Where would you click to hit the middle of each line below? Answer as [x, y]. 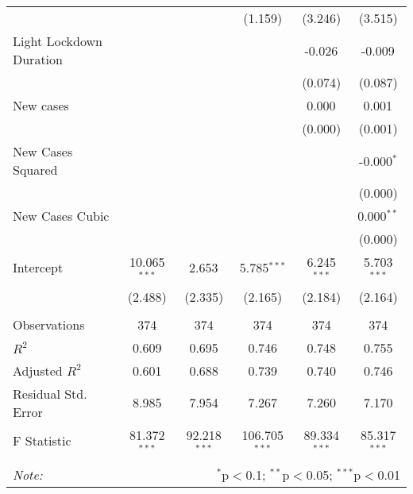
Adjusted [38, 370]
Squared [35, 170]
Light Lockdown [58, 41]
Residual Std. [50, 393]
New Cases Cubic [61, 216]
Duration [38, 59]
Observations [49, 324]
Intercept [38, 268]
